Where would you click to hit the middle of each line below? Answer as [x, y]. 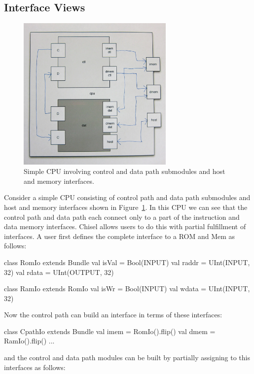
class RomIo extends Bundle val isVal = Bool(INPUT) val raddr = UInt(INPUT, [127, 262]
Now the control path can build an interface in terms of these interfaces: [113, 315]
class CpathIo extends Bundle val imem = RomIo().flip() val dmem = [110, 331]
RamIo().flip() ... [29, 341]
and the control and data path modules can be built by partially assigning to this [127, 357]
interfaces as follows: [35, 367]
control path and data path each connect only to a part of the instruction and [122, 217]
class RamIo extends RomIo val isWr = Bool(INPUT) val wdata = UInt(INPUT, [127, 289]
